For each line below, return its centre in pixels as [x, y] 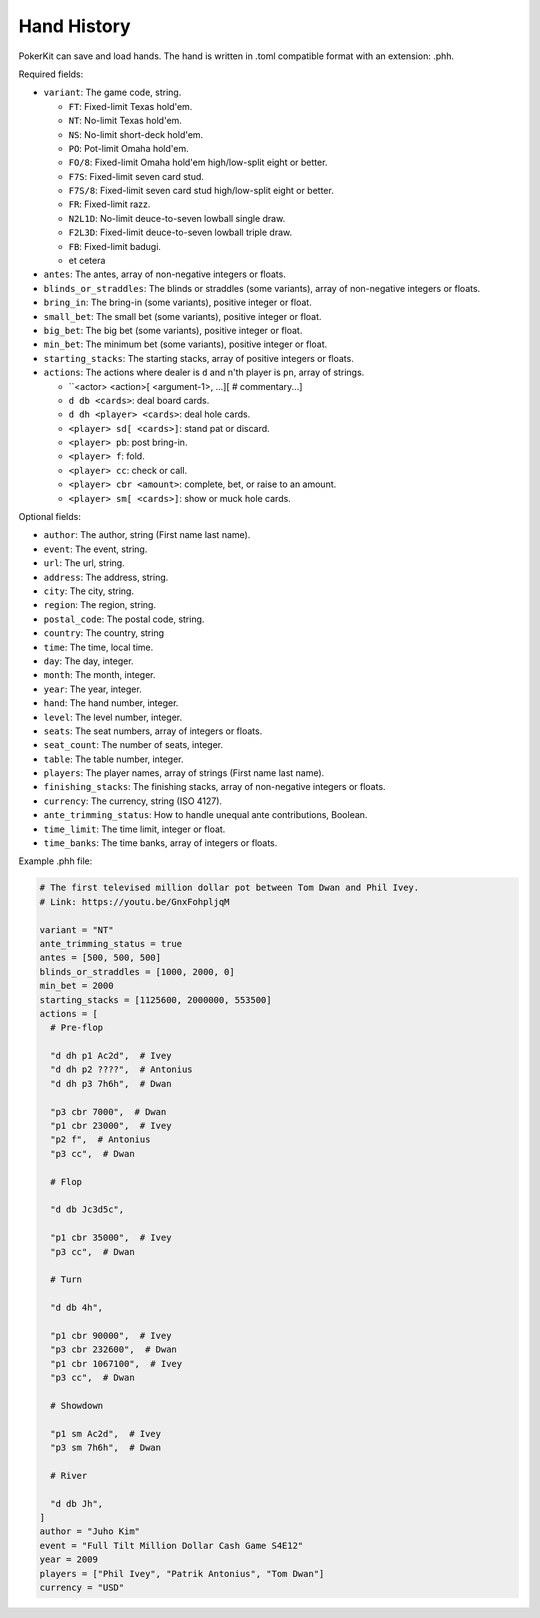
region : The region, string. [100, 605]
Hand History [74, 26]
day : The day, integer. [88, 661]
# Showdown [77, 1405]
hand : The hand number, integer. [111, 703]
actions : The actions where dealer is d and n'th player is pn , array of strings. [204, 372]
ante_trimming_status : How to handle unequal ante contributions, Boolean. [205, 815]
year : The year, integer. [92, 689]
